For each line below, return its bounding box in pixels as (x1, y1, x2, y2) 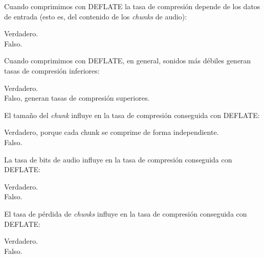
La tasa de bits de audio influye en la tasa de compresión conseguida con (4, 154, 232, 165)
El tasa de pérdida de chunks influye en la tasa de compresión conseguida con (4, 208, 247, 219)
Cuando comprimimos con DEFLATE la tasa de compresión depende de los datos (4, 1, 260, 11)
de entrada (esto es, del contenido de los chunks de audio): (4, 11, 187, 21)
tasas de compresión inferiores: (4, 65, 100, 76)
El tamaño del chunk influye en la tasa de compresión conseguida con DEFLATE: (4, 109, 260, 120)
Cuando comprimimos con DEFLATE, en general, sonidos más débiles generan (4, 55, 251, 66)
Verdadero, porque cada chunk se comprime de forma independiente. (4, 127, 219, 137)
